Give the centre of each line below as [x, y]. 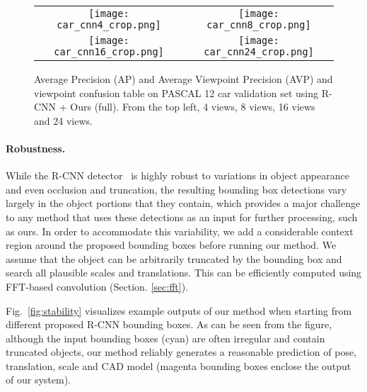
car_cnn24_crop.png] [259, 52]
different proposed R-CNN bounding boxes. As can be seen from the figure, [169, 324]
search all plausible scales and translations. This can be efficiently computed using [184, 273]
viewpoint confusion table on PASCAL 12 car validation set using [176, 93]
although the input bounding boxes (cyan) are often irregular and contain [165, 338]
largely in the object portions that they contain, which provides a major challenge [183, 203]
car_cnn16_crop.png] [109, 52]
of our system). [38, 380]
